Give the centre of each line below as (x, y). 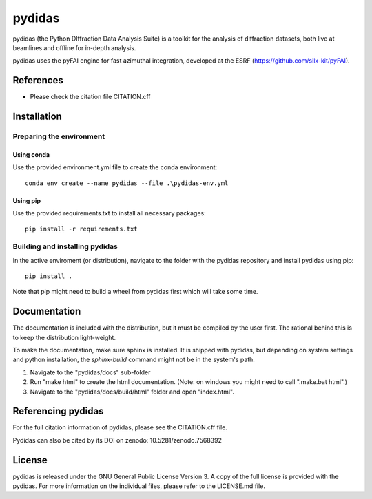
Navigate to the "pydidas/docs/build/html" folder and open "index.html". (132, 392)
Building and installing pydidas (65, 246)
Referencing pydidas (58, 411)
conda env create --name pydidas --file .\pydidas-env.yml (127, 183)
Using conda (31, 154)
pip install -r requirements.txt (81, 229)
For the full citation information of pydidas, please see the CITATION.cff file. (120, 427)
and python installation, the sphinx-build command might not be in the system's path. (134, 360)
